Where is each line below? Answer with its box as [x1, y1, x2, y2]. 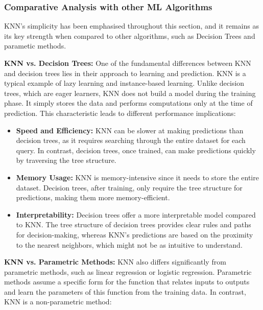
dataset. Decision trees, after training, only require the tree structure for [16, 182, 243, 193]
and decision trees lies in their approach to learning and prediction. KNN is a [4, 67, 246, 78]
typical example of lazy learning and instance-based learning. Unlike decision [4, 78, 245, 88]
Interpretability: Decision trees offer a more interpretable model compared [16, 209, 256, 220]
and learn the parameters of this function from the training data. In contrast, [4, 286, 246, 297]
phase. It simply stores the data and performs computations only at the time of [4, 98, 253, 108]
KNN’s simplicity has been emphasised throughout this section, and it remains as [4, 20, 259, 31]
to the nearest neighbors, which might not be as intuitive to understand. [16, 239, 243, 250]
